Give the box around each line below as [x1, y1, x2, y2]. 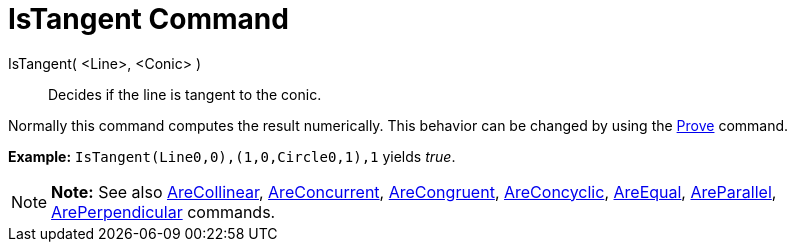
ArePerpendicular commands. [51, 201, 276, 222]
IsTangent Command [8, 2, 289, 36]
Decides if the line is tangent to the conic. [48, 85, 322, 103]
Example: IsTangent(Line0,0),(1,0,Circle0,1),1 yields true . [8, 147, 456, 165]
